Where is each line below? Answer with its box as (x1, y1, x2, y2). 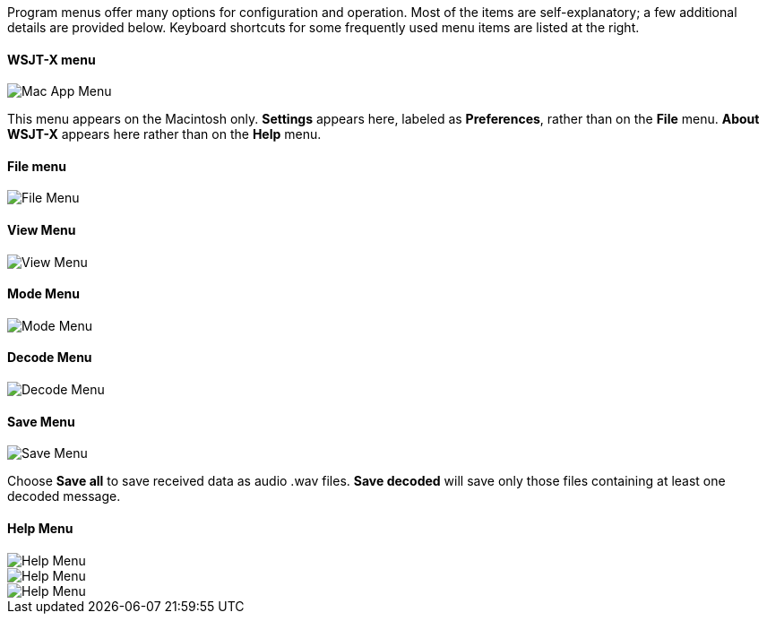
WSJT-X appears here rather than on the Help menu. (7, 126, 322, 142)
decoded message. (7, 488, 121, 505)
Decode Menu (7, 349, 92, 366)
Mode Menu (7, 286, 80, 302)
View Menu (7, 222, 76, 238)
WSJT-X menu (7, 51, 96, 67)
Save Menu (7, 413, 75, 429)
